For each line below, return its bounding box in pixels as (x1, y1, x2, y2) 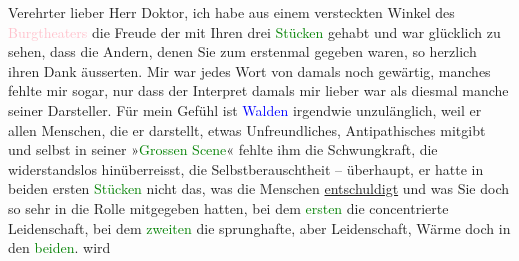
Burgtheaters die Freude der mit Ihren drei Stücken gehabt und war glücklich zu (8, 21, 501, 42)
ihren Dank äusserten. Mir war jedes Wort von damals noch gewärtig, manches (8, 60, 491, 81)
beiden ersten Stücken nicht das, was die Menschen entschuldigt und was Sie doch (8, 178, 510, 199)
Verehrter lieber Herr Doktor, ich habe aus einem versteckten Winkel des (8, 2, 455, 22)
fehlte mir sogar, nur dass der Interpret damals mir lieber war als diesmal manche (8, 80, 509, 101)
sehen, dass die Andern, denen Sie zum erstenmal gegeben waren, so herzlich (8, 41, 477, 62)
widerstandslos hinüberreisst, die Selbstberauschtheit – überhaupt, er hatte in (8, 158, 484, 179)
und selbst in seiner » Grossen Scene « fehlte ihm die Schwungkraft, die (8, 139, 438, 160)
